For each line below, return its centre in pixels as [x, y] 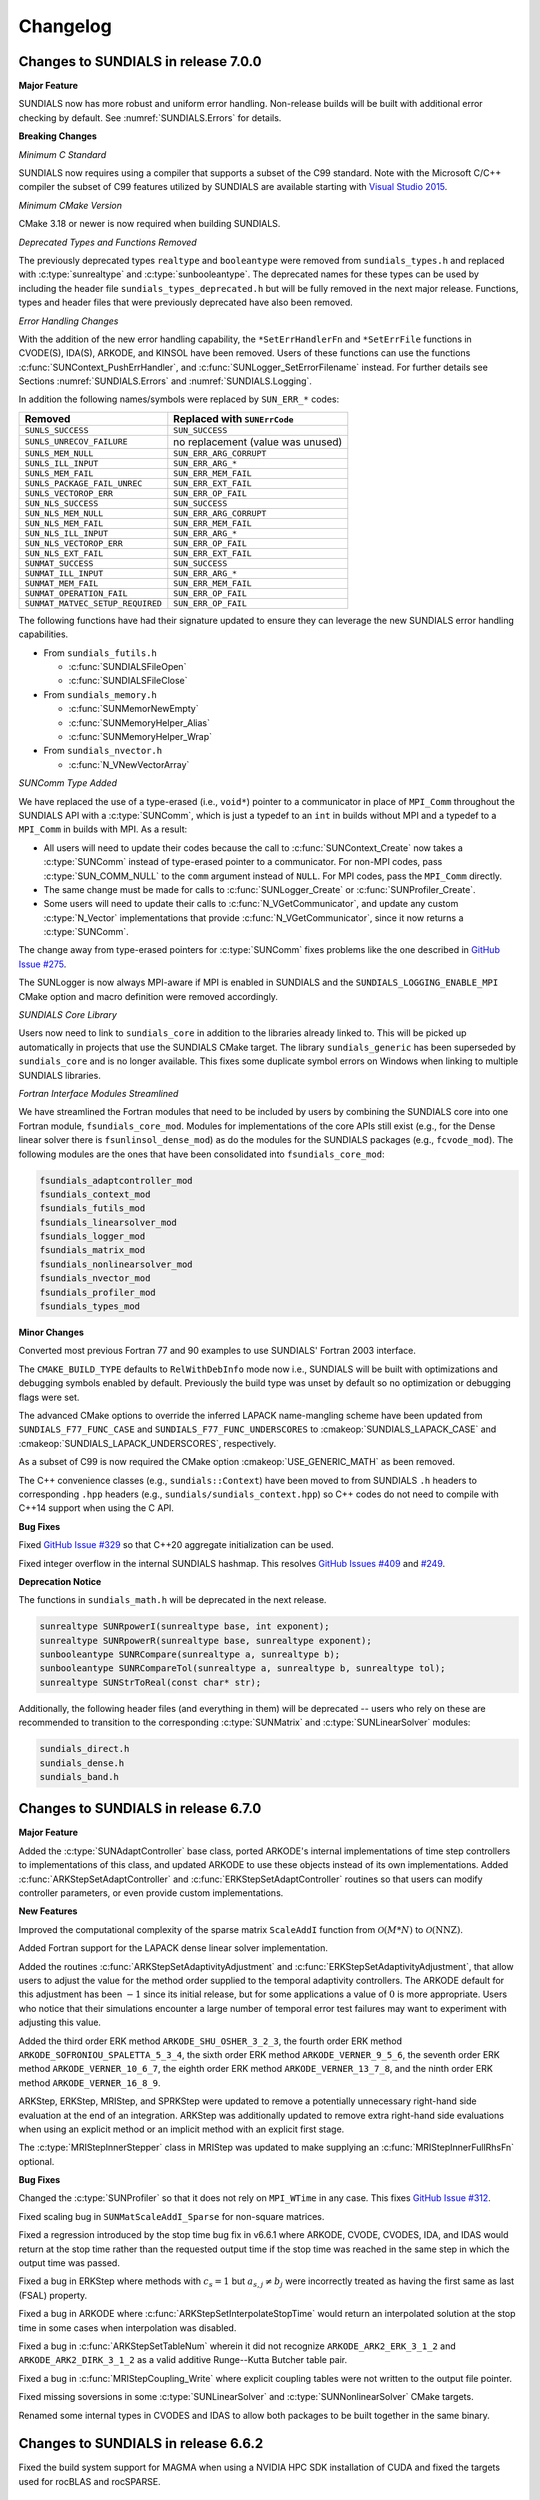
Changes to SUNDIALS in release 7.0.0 [140, 61]
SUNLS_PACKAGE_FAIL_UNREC [83, 483]
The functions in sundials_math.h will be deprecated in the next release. [172, 1600]
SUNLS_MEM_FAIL [59, 473]
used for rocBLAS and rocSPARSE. [89, 2481]
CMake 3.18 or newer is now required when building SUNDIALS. [149, 224]
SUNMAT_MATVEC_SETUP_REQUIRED [93, 603]
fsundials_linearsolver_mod [108, 1222]
